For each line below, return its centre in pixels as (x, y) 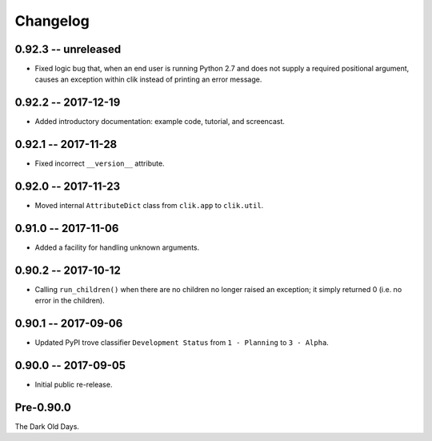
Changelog (52, 21)
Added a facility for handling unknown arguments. (117, 247)
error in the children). (70, 301)
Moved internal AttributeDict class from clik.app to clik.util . (149, 206)
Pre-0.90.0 (43, 407)
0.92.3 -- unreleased (68, 49)
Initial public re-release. (74, 385)
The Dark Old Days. (47, 427)
